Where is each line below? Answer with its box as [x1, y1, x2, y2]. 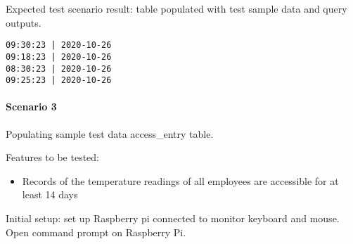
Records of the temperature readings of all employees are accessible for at [22, 173, 339, 188]
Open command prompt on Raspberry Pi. [6, 224, 186, 239]
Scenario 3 [6, 99, 57, 114]
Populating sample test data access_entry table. [6, 126, 214, 141]
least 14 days [22, 187, 78, 202]
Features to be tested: [6, 150, 99, 165]
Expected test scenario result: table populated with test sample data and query [6, 1, 347, 15]
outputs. [6, 15, 41, 30]
